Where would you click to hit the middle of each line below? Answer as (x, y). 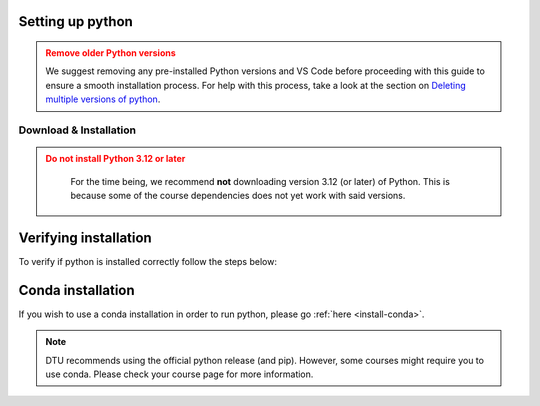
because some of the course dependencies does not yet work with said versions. (238, 195)
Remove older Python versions (111, 53)
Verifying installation (85, 237)
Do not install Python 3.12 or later (115, 159)
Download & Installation (77, 130)
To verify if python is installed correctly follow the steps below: (147, 261)
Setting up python (76, 21)
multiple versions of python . (103, 99)
